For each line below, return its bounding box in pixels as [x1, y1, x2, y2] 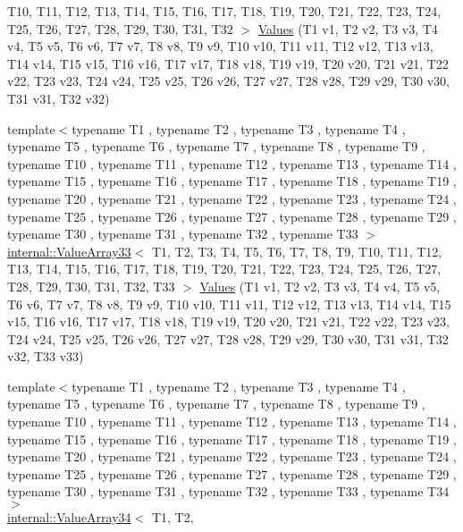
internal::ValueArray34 [7, 508, 131, 527]
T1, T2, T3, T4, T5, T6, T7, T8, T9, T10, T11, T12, [151, 241, 442, 260]
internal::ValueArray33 [7, 241, 131, 260]
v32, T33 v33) [7, 347, 84, 366]
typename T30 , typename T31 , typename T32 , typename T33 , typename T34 [7, 482, 450, 501]
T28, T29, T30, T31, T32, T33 [7, 276, 175, 295]
